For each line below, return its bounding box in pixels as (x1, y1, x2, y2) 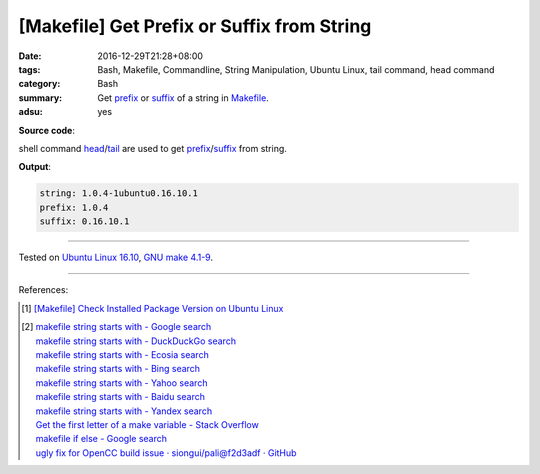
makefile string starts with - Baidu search (35, 391, 205, 403)
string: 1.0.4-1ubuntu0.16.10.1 (39, 188, 199, 199)
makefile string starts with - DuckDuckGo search (35, 335, 237, 347)
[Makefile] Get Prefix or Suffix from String (18, 15, 372, 37)
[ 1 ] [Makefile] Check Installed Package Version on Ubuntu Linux (21, 302, 284, 314)
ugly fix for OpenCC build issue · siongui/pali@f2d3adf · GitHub (35, 446, 297, 459)
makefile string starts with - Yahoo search (35, 376, 208, 389)
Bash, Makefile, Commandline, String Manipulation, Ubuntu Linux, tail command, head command (97, 63, 495, 75)
